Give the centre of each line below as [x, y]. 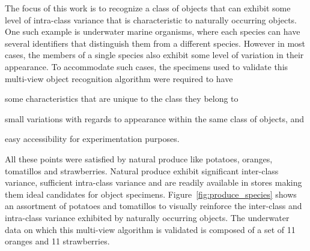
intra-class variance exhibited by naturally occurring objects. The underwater [147, 217]
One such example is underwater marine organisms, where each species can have [153, 31]
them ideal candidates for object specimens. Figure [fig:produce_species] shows [151, 194]
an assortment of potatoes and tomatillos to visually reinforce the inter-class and [153, 206]
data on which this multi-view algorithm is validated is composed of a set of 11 [150, 229]
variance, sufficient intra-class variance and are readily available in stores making [153, 182]
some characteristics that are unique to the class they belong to [122, 99]
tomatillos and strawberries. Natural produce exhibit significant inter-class [142, 170]
